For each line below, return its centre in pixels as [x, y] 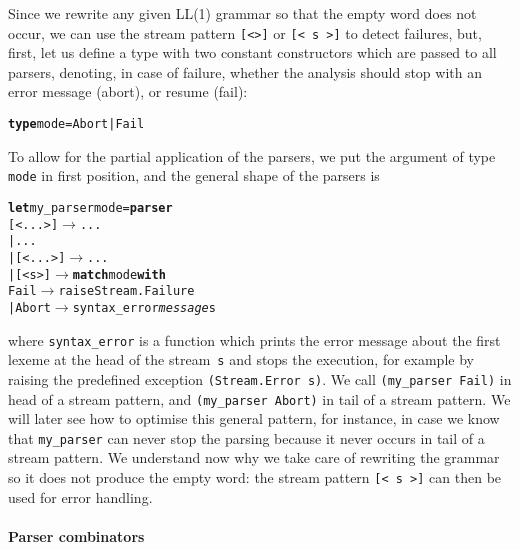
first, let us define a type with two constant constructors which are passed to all [252, 52]
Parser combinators [76, 535]
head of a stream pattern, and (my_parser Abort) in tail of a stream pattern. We [259, 398]
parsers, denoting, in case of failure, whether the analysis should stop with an [245, 71]
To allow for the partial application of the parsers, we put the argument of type [252, 155]
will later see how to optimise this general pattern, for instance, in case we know [254, 418]
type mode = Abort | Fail [76, 124]
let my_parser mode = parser [90, 207]
